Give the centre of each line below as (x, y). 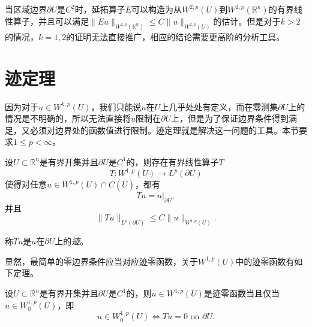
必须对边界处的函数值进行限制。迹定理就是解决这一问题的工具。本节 (164, 130)
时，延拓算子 (100, 9)
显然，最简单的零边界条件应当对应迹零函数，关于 (101, 261)
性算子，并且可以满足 (47, 21)
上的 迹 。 (72, 241)
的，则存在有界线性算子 (172, 161)
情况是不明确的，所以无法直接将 (68, 118)
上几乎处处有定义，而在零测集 (219, 106)
